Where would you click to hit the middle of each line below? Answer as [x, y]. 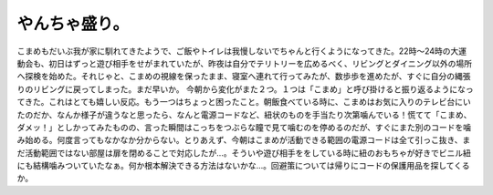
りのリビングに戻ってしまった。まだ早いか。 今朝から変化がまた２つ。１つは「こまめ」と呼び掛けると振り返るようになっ [245, 89]
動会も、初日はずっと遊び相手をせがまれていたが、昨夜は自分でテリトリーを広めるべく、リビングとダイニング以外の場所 [244, 63]
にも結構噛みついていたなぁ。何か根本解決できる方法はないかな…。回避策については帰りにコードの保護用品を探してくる [243, 166]
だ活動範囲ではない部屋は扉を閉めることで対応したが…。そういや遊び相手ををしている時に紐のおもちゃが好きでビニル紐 [244, 153]
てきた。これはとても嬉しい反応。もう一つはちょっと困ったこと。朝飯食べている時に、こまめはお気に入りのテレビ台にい [244, 102]
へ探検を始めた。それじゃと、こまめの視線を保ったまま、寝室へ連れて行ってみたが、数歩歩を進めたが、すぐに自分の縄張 [244, 77]
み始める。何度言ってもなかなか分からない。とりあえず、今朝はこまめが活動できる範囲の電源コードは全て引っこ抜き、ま [244, 140]
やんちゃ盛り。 [73, 24]
